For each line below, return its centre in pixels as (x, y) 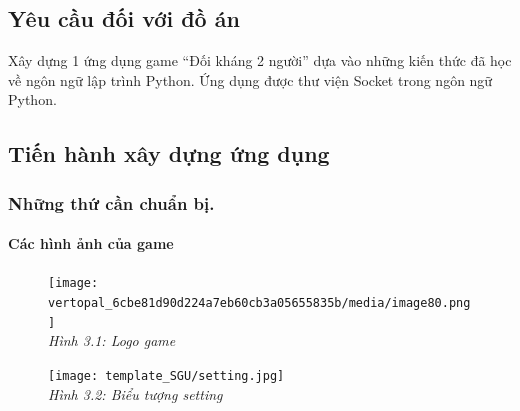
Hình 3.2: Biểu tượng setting (135, 393)
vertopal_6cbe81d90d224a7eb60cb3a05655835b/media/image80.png (259, 303)
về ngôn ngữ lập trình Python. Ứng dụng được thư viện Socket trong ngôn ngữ (250, 79)
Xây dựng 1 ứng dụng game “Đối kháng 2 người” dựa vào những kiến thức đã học (260, 60)
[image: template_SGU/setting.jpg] (166, 375)
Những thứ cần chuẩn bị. (111, 202)
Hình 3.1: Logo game (112, 340)
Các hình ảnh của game (91, 243)
